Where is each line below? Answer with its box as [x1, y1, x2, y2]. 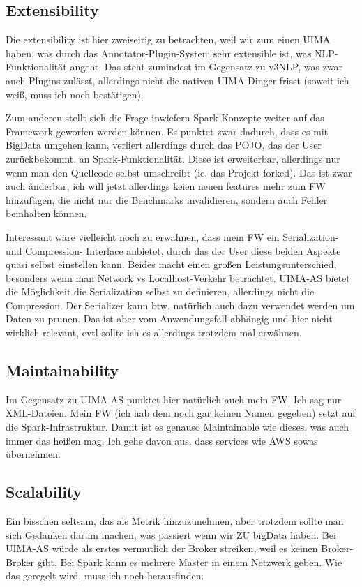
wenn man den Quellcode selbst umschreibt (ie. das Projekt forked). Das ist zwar [6, 165, 352, 179]
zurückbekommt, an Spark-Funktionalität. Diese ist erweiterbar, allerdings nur [6, 151, 340, 165]
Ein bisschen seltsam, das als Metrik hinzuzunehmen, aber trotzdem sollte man [6, 514, 344, 528]
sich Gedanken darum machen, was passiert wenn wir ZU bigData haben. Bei [6, 527, 336, 542]
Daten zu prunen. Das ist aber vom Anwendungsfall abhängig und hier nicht [6, 311, 333, 326]
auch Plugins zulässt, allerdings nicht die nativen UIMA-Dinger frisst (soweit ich [6, 73, 349, 87]
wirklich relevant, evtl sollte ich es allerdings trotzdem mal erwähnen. [6, 325, 302, 340]
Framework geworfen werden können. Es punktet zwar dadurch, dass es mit [6, 124, 329, 138]
